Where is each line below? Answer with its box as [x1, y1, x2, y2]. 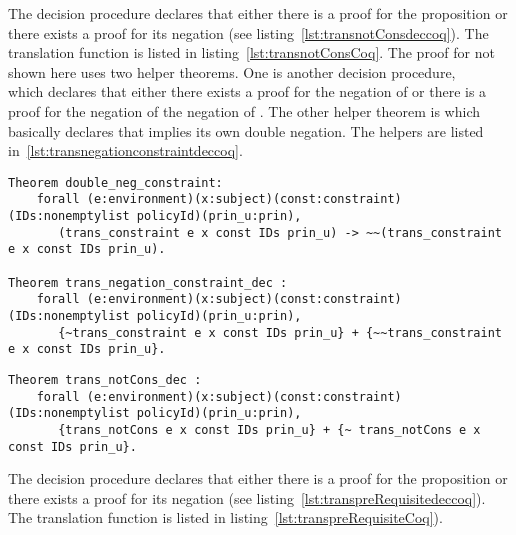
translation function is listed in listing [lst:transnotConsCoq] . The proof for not [8, 42, 495, 63]
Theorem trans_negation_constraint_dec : [8, 275, 288, 290]
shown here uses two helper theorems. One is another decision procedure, [8, 61, 456, 82]
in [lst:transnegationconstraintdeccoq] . [8, 140, 243, 161]
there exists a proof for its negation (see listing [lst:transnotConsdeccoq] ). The [8, 22, 489, 43]
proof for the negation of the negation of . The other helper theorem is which [8, 100, 481, 121]
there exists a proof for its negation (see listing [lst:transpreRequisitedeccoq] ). [8, 487, 486, 508]
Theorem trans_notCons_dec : [8, 372, 202, 387]
